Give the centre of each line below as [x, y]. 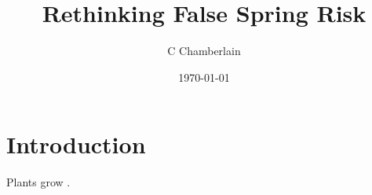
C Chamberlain [204, 51]
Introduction [76, 144]
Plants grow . [38, 182]
